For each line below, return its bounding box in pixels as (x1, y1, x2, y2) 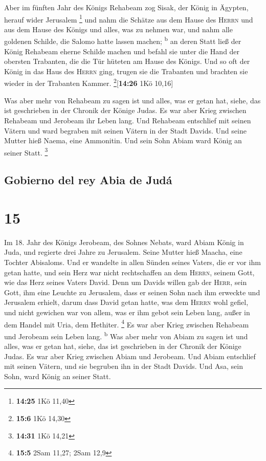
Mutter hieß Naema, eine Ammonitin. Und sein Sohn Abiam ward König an (4, 135, 242, 146)
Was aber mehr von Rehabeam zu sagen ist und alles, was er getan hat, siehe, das (4, 95, 261, 105)
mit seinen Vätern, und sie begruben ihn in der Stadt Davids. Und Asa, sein (4, 361, 243, 371)
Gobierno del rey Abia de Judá (4, 172, 172, 188)
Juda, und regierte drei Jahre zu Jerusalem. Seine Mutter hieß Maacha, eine (4, 247, 242, 257)
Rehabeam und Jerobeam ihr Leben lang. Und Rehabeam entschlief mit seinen (4, 115, 251, 125)
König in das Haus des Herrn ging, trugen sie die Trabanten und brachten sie (4, 65, 248, 76)
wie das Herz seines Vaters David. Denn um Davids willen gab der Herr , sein (4, 277, 247, 288)
